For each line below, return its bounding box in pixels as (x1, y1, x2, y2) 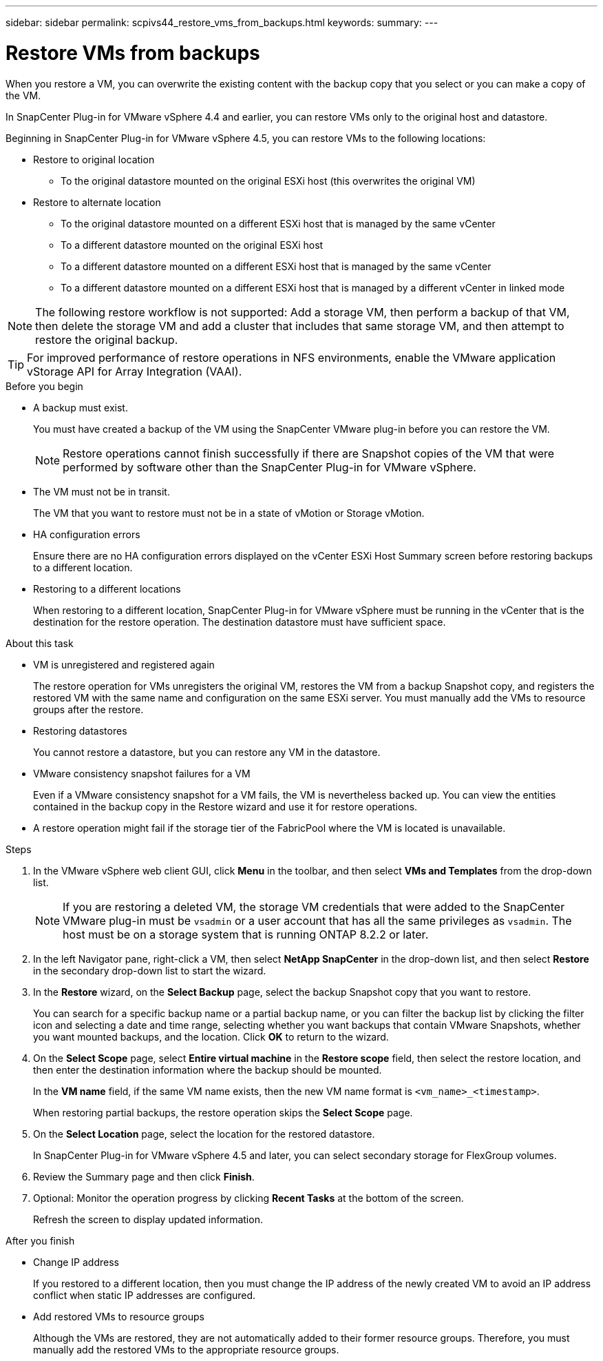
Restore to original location (33, 153, 155, 165)
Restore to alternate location (33, 196, 161, 208)
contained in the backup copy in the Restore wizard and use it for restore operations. (33, 800, 418, 812)
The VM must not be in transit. (33, 485, 170, 498)
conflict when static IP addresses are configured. (33, 1289, 256, 1301)
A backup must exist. (33, 401, 128, 413)
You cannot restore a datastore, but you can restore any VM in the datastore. (33, 746, 381, 758)
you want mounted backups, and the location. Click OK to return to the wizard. (33, 1030, 389, 1043)
